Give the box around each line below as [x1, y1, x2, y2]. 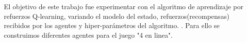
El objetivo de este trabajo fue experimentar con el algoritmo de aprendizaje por [4, 1, 244, 11]
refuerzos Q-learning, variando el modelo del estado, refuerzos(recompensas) [4, 11, 230, 21]
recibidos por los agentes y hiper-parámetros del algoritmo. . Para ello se [4, 20, 220, 30]
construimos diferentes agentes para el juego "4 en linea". [4, 29, 173, 40]
